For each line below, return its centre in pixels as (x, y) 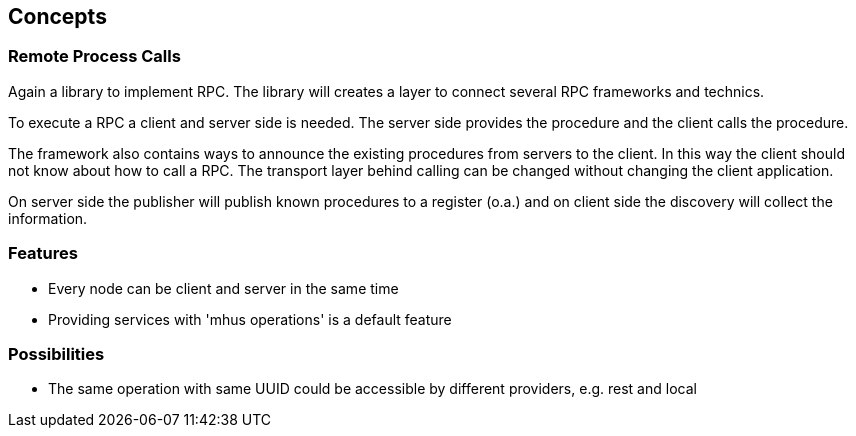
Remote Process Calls (94, 56)
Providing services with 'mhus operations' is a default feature (250, 319)
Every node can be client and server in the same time (223, 288)
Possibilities (56, 353)
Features (43, 253)
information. (48, 218)
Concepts (57, 16)
